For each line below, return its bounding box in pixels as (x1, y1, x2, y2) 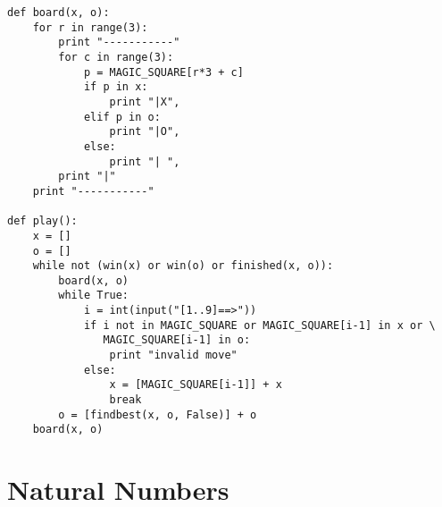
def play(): (7, 215, 78, 228)
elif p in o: (83, 110, 161, 123)
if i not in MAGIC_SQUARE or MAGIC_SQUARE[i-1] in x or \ (83, 318, 436, 332)
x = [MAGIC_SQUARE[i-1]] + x (109, 378, 282, 392)
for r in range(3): (32, 21, 148, 34)
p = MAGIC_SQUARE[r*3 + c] (83, 65, 244, 79)
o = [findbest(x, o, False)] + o (58, 408, 257, 421)
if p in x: (83, 80, 148, 94)
